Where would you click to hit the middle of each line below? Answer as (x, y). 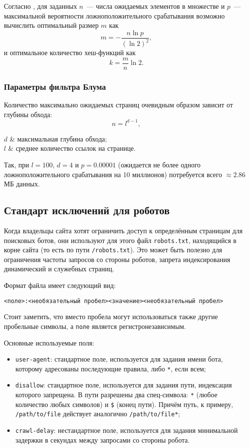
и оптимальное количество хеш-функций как (70, 52)
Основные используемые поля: (49, 342)
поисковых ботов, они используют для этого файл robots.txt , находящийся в (120, 240)
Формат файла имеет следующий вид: (60, 285)
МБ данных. (22, 184)
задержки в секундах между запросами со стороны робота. (102, 439)
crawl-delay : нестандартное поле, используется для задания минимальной (126, 430)
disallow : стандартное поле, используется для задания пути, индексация (124, 385)
